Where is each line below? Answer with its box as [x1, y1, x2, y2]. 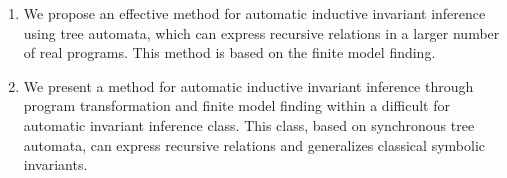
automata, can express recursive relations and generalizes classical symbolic [23, 134, 485, 155]
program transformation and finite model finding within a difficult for [23, 95, 450, 116]
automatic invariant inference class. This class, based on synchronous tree [23, 114, 475, 135]
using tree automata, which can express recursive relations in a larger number [23, 22, 500, 43]
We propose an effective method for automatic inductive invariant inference [23, 3, 486, 23]
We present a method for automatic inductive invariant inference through [23, 75, 474, 96]
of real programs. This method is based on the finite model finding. [23, 42, 436, 63]
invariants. [23, 154, 88, 175]
